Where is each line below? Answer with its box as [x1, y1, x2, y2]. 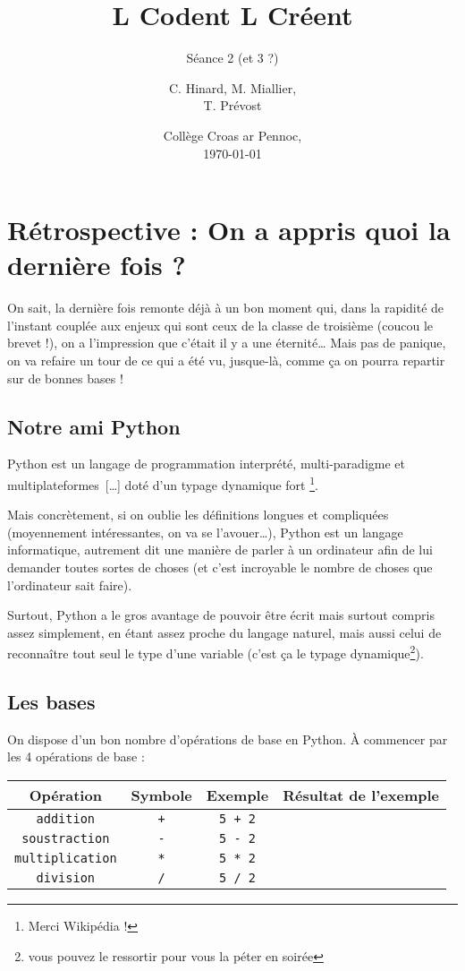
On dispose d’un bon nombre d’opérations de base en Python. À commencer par [7, 729, 448, 748]
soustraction [21, 831, 110, 846]
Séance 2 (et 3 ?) [186, 48, 279, 67]
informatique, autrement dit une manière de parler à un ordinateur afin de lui [7, 540, 433, 559]
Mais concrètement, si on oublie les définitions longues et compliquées [7, 505, 389, 524]
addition [36, 812, 96, 827]
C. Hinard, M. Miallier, [168, 78, 297, 97]
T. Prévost [203, 96, 262, 115]
